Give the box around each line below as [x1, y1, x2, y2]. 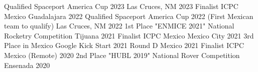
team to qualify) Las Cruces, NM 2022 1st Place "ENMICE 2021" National [4, 20, 234, 31]
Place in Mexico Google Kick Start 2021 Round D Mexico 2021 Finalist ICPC [4, 40, 244, 50]
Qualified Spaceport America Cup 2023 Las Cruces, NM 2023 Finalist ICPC [4, 1, 238, 11]
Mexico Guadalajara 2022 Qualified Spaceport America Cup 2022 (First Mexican [4, 10, 253, 21]
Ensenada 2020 [4, 59, 50, 70]
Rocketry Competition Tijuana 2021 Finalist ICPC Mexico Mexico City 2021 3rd [4, 30, 254, 40]
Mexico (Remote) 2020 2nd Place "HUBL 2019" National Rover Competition [4, 49, 240, 60]
